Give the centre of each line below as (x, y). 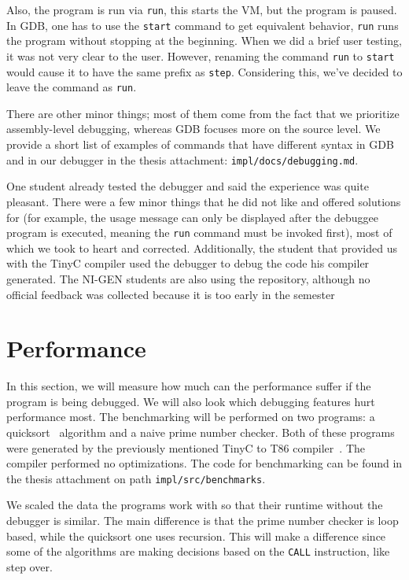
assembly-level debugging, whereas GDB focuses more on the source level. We (193, 129)
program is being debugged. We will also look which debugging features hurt (191, 401)
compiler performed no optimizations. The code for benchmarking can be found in (204, 463)
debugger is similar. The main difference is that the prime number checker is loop (203, 521)
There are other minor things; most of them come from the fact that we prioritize (203, 113)
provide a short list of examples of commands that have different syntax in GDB (200, 144)
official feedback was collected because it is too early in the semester (171, 294)
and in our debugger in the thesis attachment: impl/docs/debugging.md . (182, 159)
